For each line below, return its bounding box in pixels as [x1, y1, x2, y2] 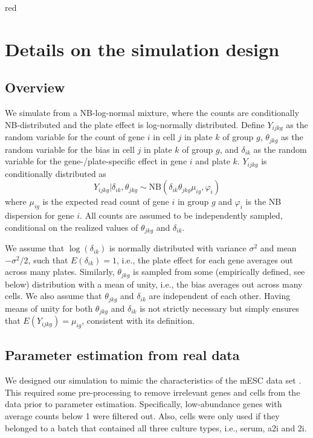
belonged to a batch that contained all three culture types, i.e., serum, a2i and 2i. [5, 421, 307, 434]
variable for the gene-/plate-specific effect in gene [5, 155, 187, 167]
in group [177, 195, 209, 208]
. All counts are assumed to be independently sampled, [80, 209, 283, 222]
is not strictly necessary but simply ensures [140, 301, 300, 314]
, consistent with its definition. [82, 314, 195, 327]
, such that [28, 253, 68, 266]
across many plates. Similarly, [5, 265, 115, 278]
